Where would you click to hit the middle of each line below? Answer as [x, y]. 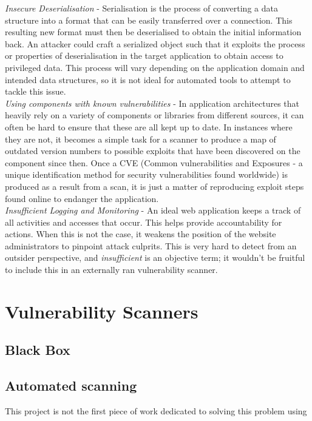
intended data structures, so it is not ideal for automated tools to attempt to [148, 79]
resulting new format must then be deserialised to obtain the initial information [153, 32]
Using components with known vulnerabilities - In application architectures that [152, 103]
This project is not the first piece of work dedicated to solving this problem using [156, 411]
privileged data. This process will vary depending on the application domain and [155, 67]
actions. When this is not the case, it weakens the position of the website [141, 234]
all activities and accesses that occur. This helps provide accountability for [144, 222]
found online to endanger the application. [82, 198]
